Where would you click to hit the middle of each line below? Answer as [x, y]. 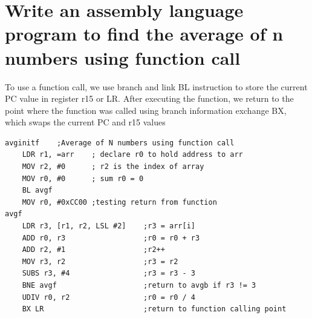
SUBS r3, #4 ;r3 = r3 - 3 [109, 273]
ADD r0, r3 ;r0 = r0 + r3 [111, 238]
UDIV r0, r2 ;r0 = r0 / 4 [109, 297]
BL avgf [37, 190]
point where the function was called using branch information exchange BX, [146, 110]
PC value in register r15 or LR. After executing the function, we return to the [149, 98]
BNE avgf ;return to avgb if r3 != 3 [139, 285]
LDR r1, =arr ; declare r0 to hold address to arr [132, 155]
